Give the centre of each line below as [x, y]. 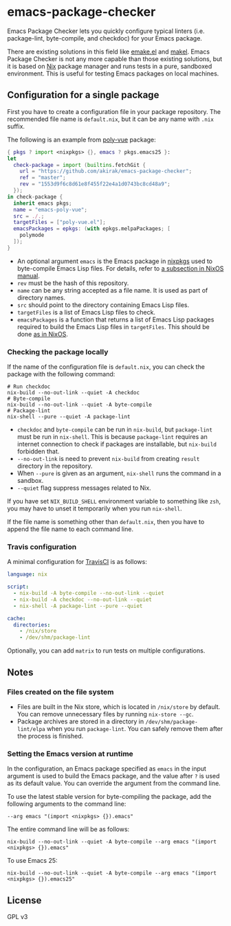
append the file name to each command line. [70, 529]
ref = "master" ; [43, 178]
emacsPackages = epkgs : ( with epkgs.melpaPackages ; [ [92, 229]
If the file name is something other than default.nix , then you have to [106, 522]
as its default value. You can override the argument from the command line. [114, 783]
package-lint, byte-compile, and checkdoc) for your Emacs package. [105, 38]
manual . [28, 275]
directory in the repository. [55, 466]
